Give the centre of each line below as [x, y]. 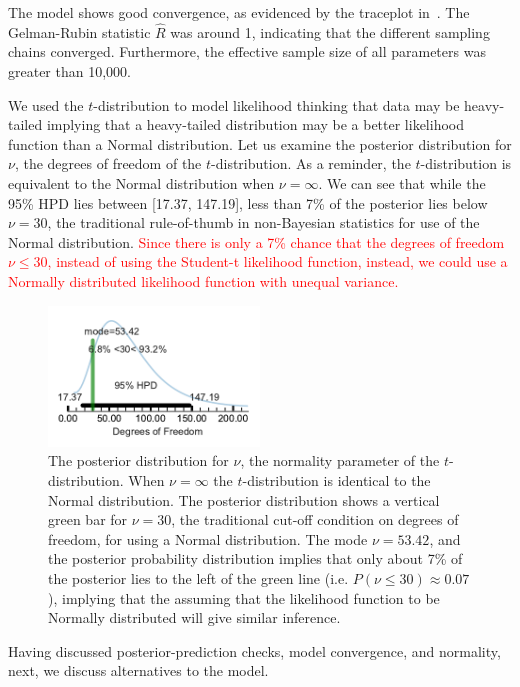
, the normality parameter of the [340, 460]
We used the [46, 104]
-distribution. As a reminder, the [311, 163]
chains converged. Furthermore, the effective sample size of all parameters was [247, 51]
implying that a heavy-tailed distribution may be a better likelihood [255, 124]
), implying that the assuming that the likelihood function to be [244, 597]
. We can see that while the [402, 182]
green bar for [88, 519]
